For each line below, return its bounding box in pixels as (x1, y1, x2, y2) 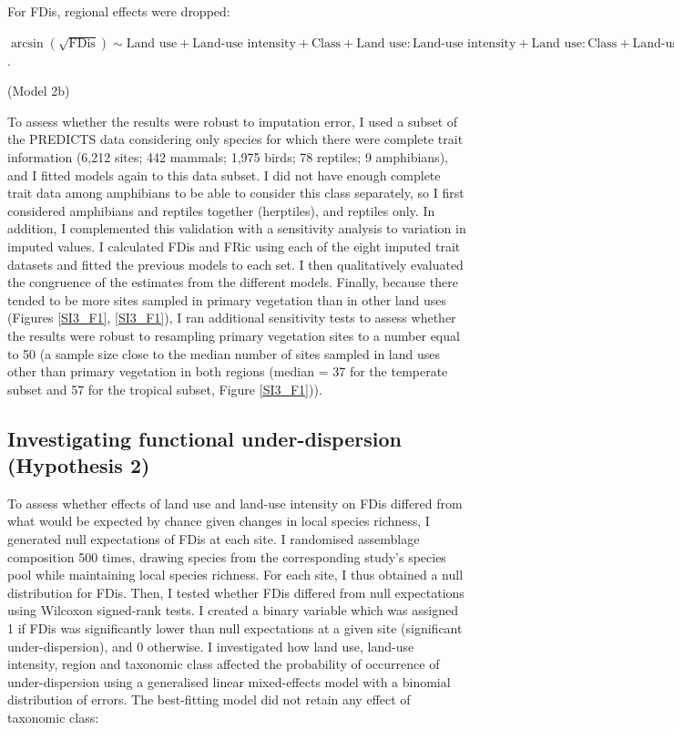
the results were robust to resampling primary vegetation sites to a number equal (7, 325, 460, 344)
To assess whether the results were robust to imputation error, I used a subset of (7, 111, 458, 130)
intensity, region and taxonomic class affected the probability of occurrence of (7, 654, 440, 673)
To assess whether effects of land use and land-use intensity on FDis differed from (7, 493, 463, 512)
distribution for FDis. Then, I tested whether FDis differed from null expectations (7, 582, 465, 601)
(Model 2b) (7, 81, 70, 100)
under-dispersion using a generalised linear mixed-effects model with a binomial (7, 672, 451, 691)
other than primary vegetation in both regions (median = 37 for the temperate (7, 362, 448, 381)
